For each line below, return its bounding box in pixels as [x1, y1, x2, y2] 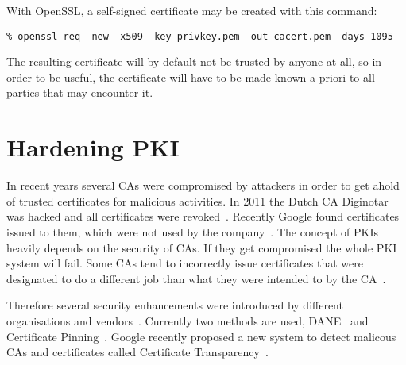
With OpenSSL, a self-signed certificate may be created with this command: [6, 2, 377, 18]
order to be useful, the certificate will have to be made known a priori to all [6, 68, 375, 85]
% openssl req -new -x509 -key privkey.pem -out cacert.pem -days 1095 [6, 30, 393, 42]
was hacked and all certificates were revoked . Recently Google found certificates [6, 208, 400, 225]
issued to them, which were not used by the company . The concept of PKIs [6, 223, 378, 240]
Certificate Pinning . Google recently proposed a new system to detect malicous [6, 328, 396, 344]
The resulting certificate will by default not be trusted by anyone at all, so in [6, 53, 382, 70]
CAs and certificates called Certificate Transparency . [6, 344, 269, 360]
